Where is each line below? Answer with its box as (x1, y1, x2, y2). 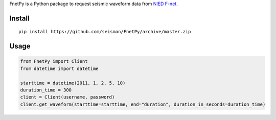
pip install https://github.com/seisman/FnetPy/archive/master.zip (18, 29, 191, 35)
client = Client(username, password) (20, 94, 115, 100)
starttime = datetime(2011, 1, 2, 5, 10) (20, 80, 126, 86)
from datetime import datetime (20, 65, 99, 71)
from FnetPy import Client (20, 59, 88, 64)
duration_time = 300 (20, 87, 72, 93)
